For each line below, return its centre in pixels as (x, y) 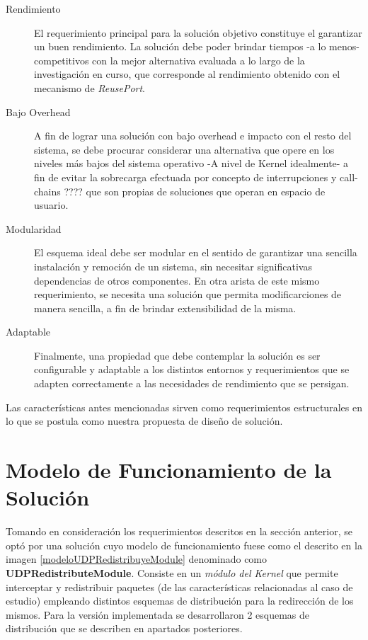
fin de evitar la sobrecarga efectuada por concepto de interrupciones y (185, 177)
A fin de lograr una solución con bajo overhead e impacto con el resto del (193, 136)
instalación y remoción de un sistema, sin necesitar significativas (173, 266)
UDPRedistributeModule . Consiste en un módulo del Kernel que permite (172, 572)
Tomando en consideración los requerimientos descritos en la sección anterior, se (179, 531)
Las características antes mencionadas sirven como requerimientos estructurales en (184, 407)
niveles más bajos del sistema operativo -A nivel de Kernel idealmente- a (191, 163)
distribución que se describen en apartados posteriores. (124, 628)
